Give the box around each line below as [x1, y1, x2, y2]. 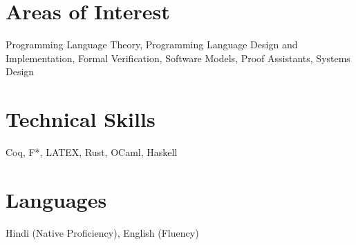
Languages [6, 185, 107, 213]
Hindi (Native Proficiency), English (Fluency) [6, 225, 199, 239]
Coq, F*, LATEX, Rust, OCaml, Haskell [6, 145, 178, 159]
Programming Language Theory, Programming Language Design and [6, 37, 298, 52]
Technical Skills [6, 105, 156, 133]
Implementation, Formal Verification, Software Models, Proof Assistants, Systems [6, 50, 350, 65]
